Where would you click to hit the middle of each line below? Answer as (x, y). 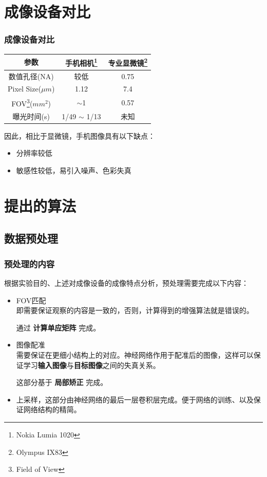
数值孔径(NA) (31, 76)
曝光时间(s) (31, 116)
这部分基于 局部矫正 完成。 (62, 382)
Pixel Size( (25, 89)
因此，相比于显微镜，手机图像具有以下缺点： (80, 135)
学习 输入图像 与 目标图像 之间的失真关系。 (92, 365)
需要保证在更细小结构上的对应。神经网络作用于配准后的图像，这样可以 (135, 355)
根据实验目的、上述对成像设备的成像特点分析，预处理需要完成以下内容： (126, 283)
